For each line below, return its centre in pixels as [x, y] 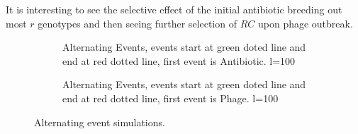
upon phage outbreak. [305, 23]
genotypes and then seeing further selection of [137, 23]
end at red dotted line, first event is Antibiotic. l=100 [179, 60]
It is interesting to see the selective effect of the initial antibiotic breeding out [174, 9]
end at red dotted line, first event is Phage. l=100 [170, 98]
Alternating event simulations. [100, 122]
